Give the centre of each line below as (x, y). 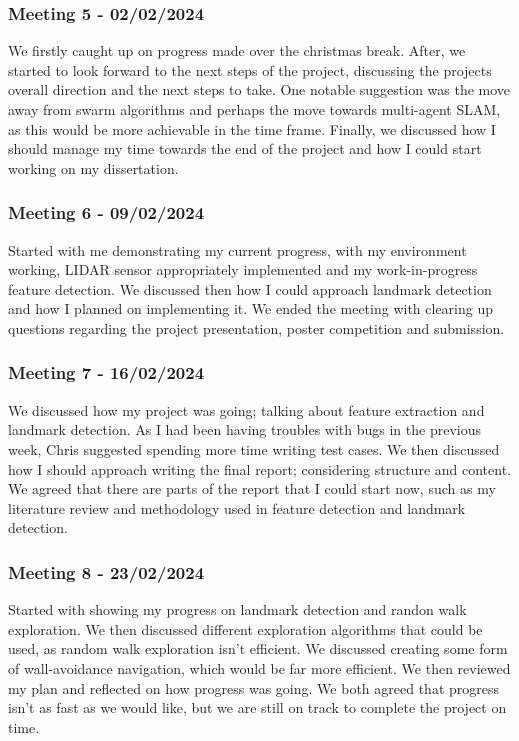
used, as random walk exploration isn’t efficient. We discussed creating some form (258, 648)
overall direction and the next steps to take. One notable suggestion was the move (259, 89)
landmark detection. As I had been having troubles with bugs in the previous (244, 429)
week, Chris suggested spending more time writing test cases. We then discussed (254, 448)
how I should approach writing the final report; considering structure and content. (260, 468)
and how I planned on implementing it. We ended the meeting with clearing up (251, 308)
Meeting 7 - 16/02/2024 (106, 372)
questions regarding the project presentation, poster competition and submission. (256, 327)
